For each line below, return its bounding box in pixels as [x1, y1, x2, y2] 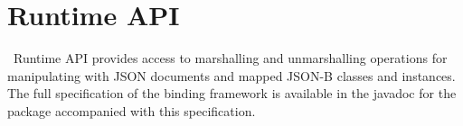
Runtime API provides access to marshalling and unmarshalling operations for [13, 49, 448, 67]
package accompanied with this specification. [7, 101, 256, 120]
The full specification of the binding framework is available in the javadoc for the [7, 84, 457, 103]
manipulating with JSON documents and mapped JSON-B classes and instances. [7, 66, 456, 85]
